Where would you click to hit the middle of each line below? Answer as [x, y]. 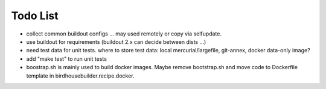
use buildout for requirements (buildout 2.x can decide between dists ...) [116, 41]
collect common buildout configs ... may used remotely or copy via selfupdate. [124, 34]
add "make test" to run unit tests [66, 59]
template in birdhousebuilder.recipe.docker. [80, 76]
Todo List [35, 16]
